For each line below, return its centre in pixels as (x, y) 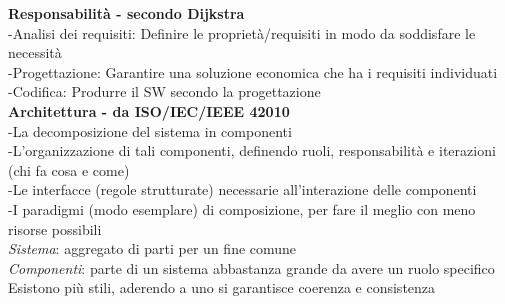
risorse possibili (55, 228)
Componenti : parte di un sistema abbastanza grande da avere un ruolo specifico (251, 267)
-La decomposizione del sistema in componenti (150, 130)
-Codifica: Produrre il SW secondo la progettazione (164, 91)
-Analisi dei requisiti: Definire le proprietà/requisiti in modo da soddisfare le (242, 32)
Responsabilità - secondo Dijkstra (126, 13)
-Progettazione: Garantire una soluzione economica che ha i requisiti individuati (253, 71)
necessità (35, 52)
